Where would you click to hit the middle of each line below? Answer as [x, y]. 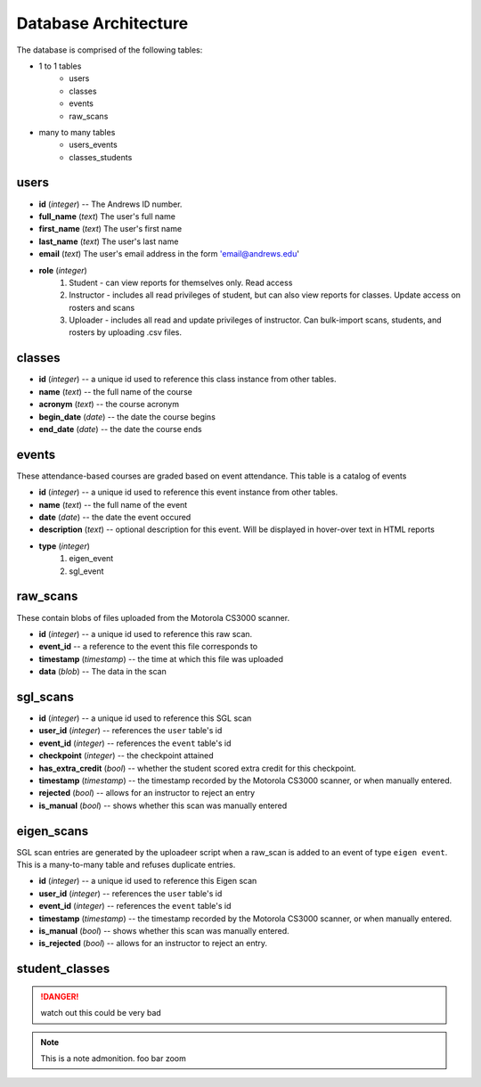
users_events [93, 145]
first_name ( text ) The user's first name [110, 229]
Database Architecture [102, 23]
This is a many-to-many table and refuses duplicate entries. [126, 865]
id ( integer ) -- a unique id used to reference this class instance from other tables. [188, 380]
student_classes [63, 969]
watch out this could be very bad [101, 1013]
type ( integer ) [65, 546]
